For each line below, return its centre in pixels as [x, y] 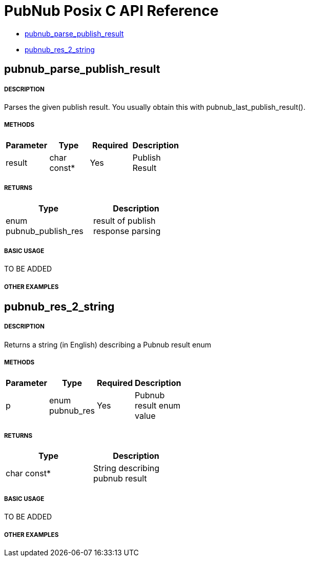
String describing [127, 468]
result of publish [125, 220]
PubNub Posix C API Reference [111, 11]
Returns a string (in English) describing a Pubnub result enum [108, 344]
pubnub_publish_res [45, 231]
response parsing [127, 231]
